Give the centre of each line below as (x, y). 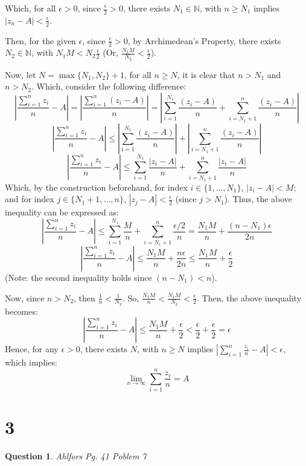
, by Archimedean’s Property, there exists (204, 40)
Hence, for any (32, 349)
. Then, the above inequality (249, 297)
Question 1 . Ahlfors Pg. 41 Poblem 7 (76, 456)
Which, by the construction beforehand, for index (96, 187)
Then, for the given (40, 40)
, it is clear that (206, 74)
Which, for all (30, 8)
